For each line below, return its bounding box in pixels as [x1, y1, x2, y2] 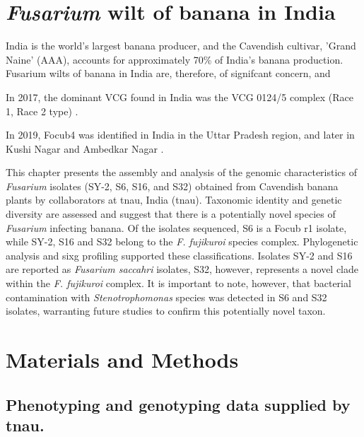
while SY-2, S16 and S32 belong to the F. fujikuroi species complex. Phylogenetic [6, 234, 358, 249]
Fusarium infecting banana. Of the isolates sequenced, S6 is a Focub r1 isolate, [6, 220, 347, 235]
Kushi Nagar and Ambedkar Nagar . [6, 141, 164, 156]
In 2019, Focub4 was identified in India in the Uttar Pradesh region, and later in [6, 127, 355, 142]
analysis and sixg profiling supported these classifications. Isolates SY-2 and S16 [6, 247, 353, 262]
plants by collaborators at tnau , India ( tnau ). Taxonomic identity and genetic [6, 192, 342, 207]
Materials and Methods [6, 345, 239, 373]
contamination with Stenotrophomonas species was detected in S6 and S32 [6, 289, 327, 304]
